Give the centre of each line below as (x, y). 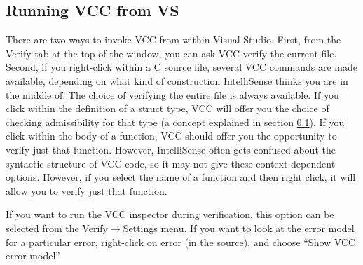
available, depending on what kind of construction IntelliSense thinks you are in (177, 80)
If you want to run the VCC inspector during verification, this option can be (170, 214)
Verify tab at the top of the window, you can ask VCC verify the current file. (171, 53)
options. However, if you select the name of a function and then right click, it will (181, 177)
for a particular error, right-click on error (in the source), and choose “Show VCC (181, 242)
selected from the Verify (57, 227)
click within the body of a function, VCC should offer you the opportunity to (171, 136)
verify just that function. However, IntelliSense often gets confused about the (171, 149)
